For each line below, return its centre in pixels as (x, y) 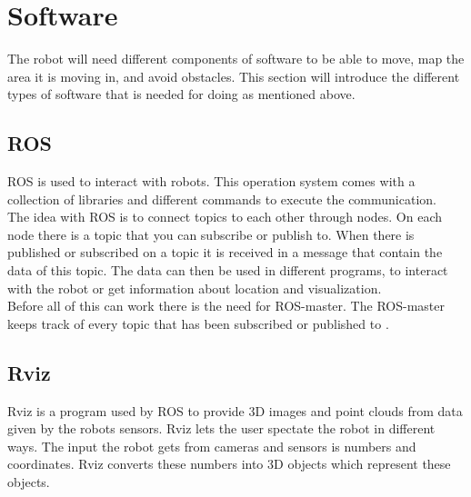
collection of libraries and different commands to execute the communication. (222, 199)
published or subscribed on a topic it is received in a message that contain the (225, 252)
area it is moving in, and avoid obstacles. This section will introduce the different (234, 76)
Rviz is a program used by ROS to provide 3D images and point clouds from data (235, 410)
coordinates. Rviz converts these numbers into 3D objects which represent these (229, 464)
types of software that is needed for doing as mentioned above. (181, 94)
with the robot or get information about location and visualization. (195, 288)
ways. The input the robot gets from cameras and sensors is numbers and (212, 446)
